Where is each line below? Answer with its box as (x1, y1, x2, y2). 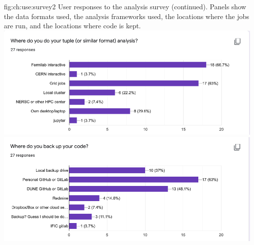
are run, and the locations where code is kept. (4, 20, 141, 31)
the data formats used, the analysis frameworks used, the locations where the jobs (4, 11, 250, 21)
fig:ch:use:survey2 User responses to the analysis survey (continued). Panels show (4, 1, 246, 11)
